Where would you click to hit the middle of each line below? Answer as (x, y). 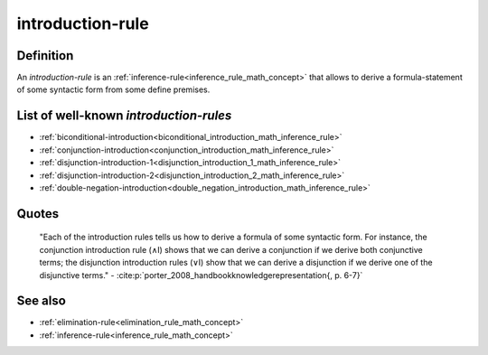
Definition (45, 56)
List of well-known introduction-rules (124, 116)
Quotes (38, 214)
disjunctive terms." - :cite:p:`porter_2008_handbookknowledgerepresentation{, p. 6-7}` (201, 275)
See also (42, 301)
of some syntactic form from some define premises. (113, 89)
